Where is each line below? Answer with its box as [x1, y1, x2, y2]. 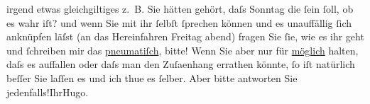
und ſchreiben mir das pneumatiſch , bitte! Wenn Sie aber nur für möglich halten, [6, 42, 359, 57]
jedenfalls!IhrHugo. [6, 84, 89, 99]
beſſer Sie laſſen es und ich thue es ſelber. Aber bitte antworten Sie [6, 70, 298, 85]
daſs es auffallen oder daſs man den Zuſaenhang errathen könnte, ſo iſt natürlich [6, 57, 355, 71]
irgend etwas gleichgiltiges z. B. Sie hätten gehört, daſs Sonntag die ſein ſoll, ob [6, 1, 354, 16]
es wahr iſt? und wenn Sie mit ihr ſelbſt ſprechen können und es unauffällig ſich [6, 15, 352, 30]
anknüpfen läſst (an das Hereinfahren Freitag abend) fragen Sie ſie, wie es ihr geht [6, 29, 364, 44]
